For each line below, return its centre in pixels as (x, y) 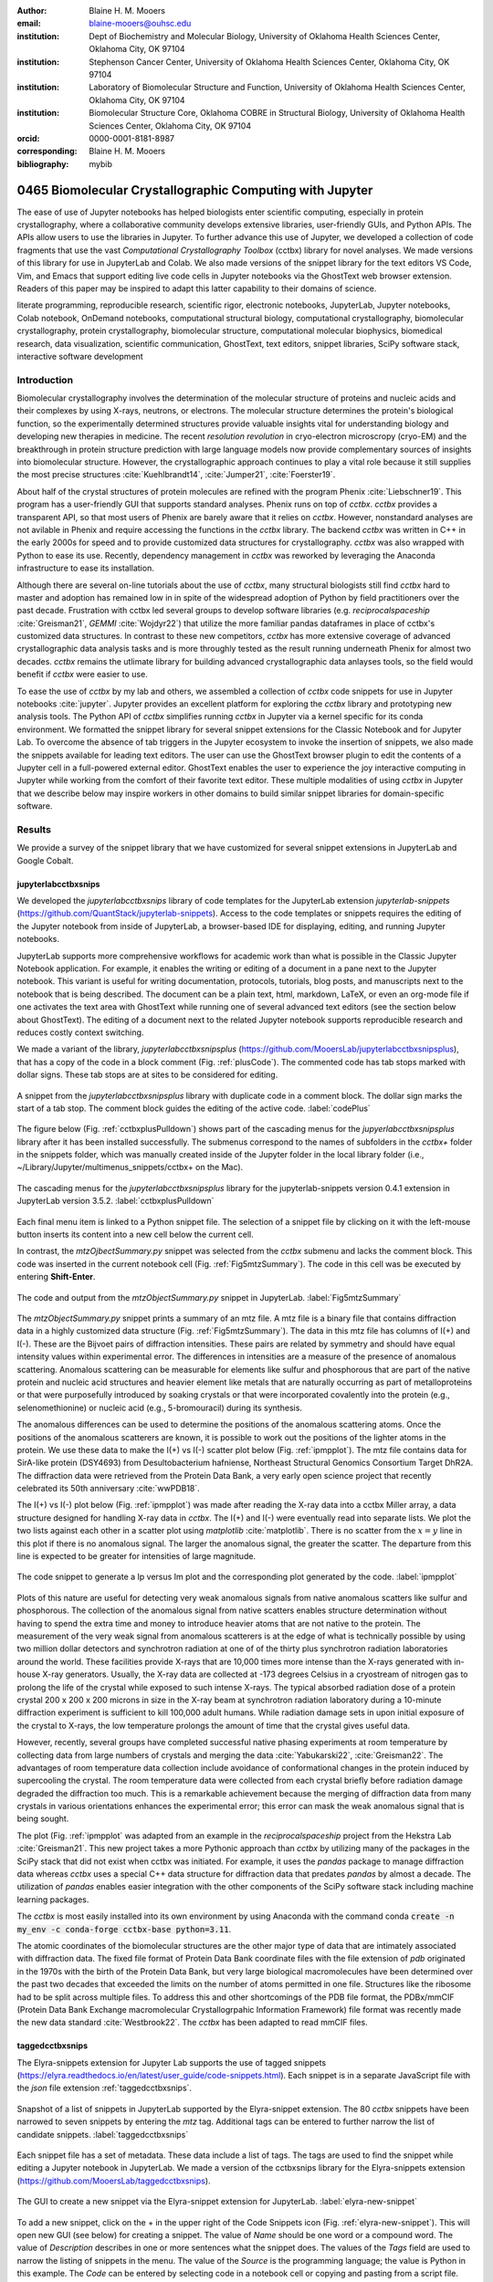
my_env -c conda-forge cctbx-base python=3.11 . (124, 1929)
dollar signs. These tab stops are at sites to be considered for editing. (147, 1075)
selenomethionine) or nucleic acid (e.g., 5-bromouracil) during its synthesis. (160, 1408)
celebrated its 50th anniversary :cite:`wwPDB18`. (108, 1489)
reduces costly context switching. (80, 1032)
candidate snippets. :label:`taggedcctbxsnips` (103, 2134)
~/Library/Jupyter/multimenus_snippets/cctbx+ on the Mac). (130, 1167)
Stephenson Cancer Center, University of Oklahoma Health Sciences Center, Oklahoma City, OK (269, 62)
